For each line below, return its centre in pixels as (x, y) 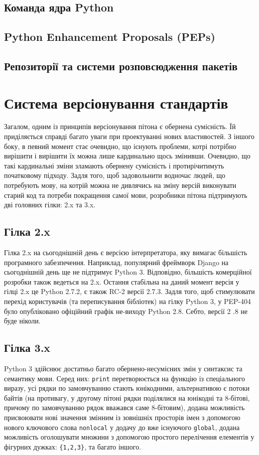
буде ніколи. (22, 321)
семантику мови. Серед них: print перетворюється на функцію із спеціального (125, 378)
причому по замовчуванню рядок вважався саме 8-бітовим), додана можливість (125, 407)
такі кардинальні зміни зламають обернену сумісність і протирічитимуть (114, 165)
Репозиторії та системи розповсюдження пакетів (121, 66)
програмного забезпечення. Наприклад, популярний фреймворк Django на (116, 262)
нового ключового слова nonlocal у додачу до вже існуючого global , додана (122, 427)
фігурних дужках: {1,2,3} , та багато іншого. (73, 446)
